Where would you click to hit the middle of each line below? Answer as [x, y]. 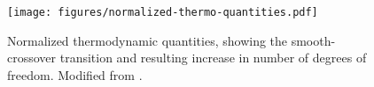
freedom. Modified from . [75, 74]
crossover [32, 58]
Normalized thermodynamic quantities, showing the [148, 40]
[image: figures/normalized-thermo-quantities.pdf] [163, 12]
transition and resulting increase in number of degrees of [213, 58]
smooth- [313, 40]
